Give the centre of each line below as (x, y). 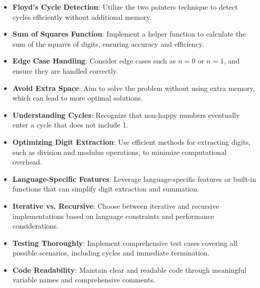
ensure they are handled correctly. (65, 70)
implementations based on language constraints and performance (113, 216)
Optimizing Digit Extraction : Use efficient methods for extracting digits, (132, 141)
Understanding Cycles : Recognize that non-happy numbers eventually (126, 115)
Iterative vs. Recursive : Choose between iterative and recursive (116, 205)
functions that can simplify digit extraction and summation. (106, 189)
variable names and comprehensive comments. (84, 280)
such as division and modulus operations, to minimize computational (120, 152)
